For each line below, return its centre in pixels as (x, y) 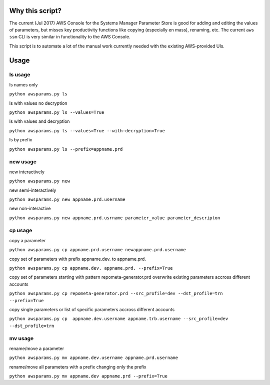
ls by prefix (21, 140)
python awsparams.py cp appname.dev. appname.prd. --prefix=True (91, 268)
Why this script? (35, 11)
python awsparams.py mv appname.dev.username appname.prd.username (94, 358)
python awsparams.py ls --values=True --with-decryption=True (87, 131)
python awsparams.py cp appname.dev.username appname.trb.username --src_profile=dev (119, 319)
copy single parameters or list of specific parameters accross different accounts (92, 309)
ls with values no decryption (38, 103)
